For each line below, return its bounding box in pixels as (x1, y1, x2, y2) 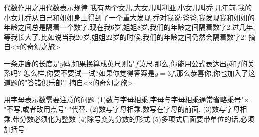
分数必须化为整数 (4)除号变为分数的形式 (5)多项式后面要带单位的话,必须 (19, 113, 254, 124)
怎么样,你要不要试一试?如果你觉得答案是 (23, 68, 155, 78)
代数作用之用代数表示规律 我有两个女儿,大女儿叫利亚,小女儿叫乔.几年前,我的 (4, 2, 252, 12)
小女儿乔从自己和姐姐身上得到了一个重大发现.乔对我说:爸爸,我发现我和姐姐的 (4, 12, 255, 22)
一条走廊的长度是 (4, 58, 60, 68)
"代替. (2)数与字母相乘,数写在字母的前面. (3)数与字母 (69, 104, 240, 114)
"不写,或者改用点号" (4, 104, 67, 114)
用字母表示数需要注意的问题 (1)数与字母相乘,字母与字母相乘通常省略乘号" (4, 94, 244, 104)
